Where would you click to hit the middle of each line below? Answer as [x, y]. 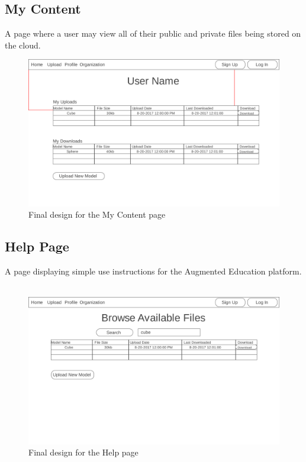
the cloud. [23, 45]
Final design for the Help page [83, 452]
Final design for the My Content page [97, 214]
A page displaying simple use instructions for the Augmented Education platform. [153, 271]
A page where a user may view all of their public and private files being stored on [153, 33]
